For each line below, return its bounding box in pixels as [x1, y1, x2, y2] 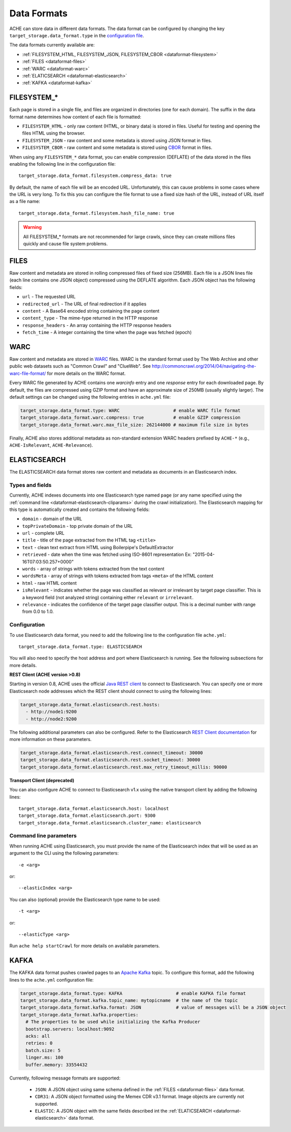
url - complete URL [22, 530, 65, 536]
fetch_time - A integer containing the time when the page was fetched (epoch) [22, 329, 192, 336]
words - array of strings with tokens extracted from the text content [22, 566, 165, 572]
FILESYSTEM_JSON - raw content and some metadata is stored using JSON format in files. [22, 137, 213, 143]
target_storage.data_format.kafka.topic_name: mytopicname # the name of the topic [20, 997, 238, 1004]
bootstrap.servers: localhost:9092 [25, 1026, 115, 1032]
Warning [23, 224, 42, 230]
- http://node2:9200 [25, 716, 77, 722]
